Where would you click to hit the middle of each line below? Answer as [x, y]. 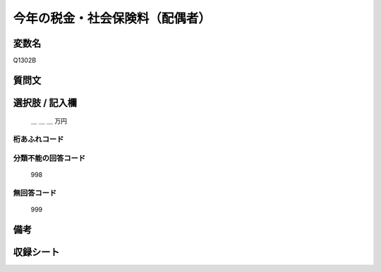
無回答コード [35, 192]
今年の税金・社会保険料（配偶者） [112, 18]
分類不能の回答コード [49, 158]
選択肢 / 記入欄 [45, 103]
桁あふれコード [38, 140]
